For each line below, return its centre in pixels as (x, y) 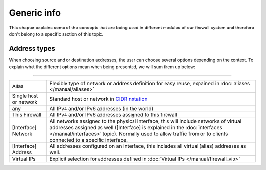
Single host (25, 96)
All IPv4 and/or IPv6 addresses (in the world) (101, 108)
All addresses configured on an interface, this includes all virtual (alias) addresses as (148, 146)
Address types (32, 48)
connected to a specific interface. (89, 140)
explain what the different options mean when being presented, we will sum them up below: (102, 67)
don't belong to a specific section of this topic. (56, 34)
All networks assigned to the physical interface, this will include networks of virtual (146, 121)
